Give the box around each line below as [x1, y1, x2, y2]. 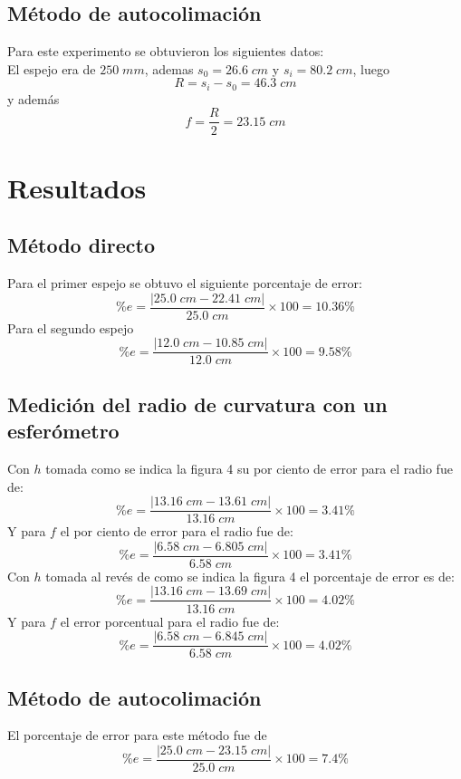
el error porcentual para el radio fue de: [60, 611, 280, 630]
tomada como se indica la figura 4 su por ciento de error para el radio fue [45, 458, 453, 477]
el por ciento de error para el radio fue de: [60, 522, 293, 541]
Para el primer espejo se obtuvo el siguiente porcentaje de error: [7, 274, 362, 293]
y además [7, 89, 60, 108]
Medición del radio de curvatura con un [7, 389, 388, 418]
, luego [352, 59, 389, 78]
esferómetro [7, 417, 120, 445]
